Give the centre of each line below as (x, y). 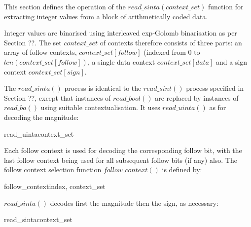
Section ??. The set (33, 42)
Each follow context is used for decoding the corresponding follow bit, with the (123, 150)
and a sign (232, 61)
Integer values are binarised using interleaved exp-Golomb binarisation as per (121, 33)
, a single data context (121, 61)
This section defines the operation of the (65, 6)
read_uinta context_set (39, 133)
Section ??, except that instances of (57, 97)
